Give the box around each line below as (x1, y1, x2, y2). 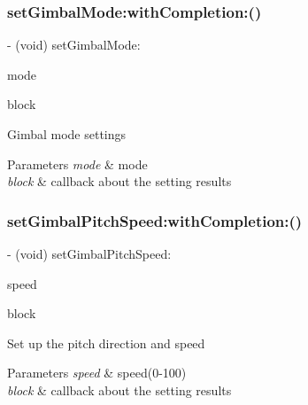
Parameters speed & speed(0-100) (7, 363, 187, 382)
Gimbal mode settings (7, 125, 127, 143)
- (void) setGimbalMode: (7, 35, 141, 54)
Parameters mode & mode (7, 154, 148, 173)
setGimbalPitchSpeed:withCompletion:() (7, 209, 303, 231)
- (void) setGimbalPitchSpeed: (7, 245, 172, 262)
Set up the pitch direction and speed (7, 333, 205, 352)
